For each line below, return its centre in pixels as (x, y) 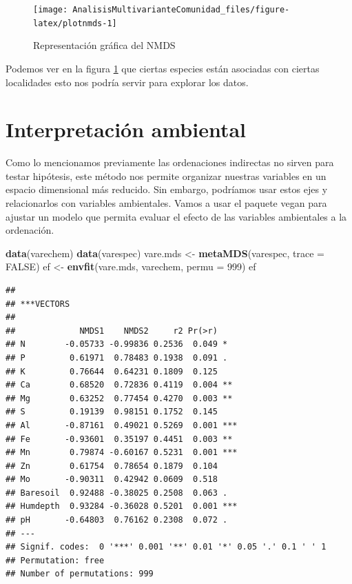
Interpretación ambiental (126, 129)
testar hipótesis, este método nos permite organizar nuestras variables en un (166, 175)
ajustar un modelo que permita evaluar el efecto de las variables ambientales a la (176, 216)
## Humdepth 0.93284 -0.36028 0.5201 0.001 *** (122, 506)
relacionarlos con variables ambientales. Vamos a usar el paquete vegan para (166, 203)
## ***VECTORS (38, 304)
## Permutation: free (55, 560)
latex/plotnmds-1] (75, 23)
